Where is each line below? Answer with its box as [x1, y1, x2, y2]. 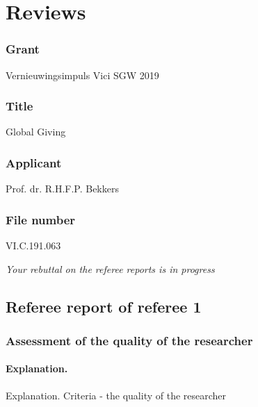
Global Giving [6, 124, 66, 139]
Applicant [6, 153, 62, 171]
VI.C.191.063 [6, 238, 61, 253]
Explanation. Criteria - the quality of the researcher [6, 388, 227, 402]
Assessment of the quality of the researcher [6, 331, 253, 349]
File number [6, 210, 76, 228]
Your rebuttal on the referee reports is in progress [6, 261, 215, 276]
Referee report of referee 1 [6, 295, 202, 317]
